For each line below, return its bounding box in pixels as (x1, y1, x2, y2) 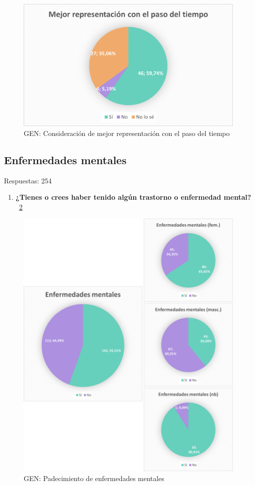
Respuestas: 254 (4, 175, 52, 185)
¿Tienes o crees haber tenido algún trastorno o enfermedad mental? (15, 192, 252, 202)
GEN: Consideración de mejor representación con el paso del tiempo (24, 128, 230, 138)
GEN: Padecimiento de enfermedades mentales (24, 473, 164, 483)
